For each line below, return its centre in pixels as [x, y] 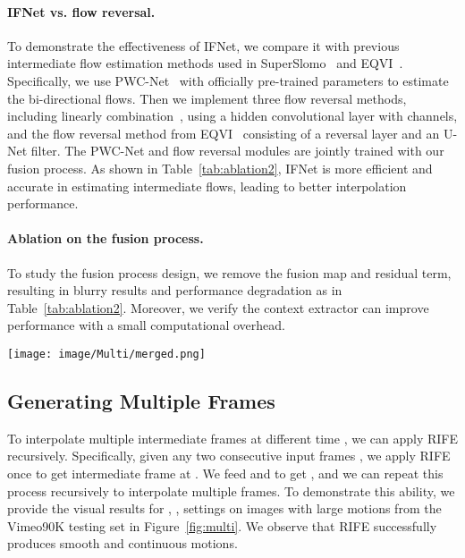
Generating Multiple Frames [141, 400]
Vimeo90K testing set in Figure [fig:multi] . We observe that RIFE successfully [222, 525]
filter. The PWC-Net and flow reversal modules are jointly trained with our [237, 151]
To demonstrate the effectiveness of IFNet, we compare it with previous [203, 45]
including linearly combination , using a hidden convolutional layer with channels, [232, 116]
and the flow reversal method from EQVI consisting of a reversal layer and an [224, 133]
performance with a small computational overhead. [146, 325]
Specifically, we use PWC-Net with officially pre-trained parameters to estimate [228, 80]
